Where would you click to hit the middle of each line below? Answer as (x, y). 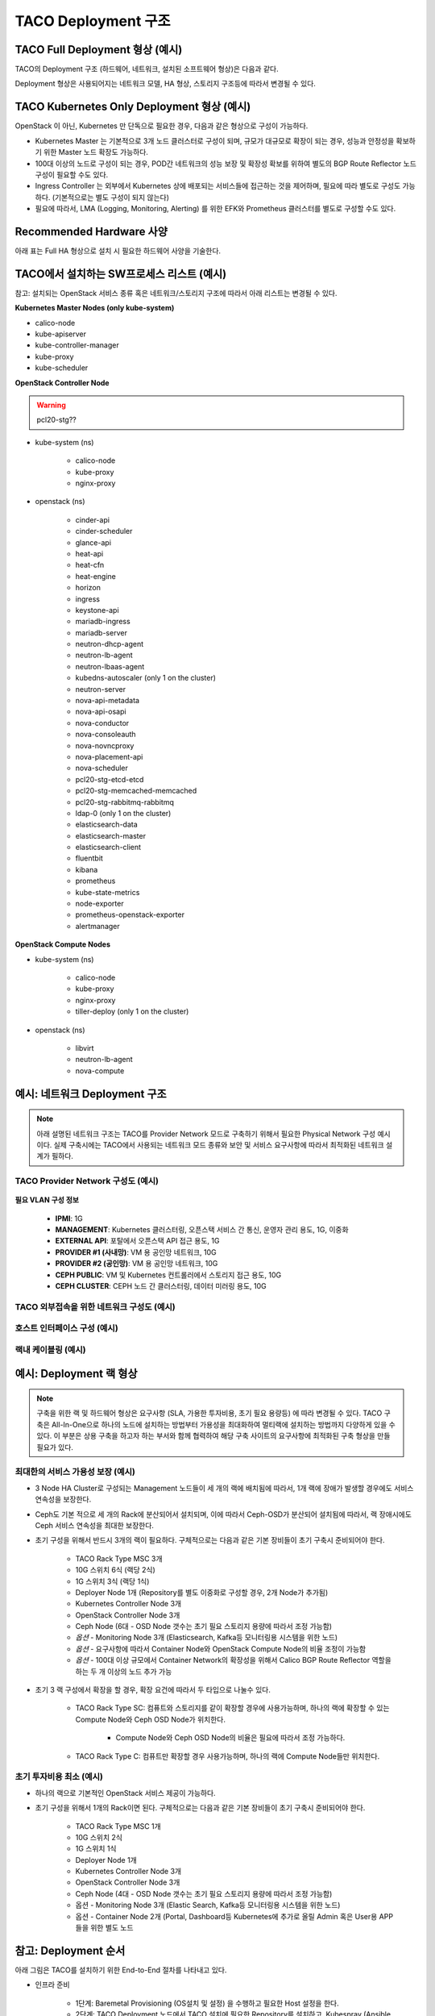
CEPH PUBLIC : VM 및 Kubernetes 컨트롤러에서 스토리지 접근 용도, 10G (168, 1275)
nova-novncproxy (105, 745)
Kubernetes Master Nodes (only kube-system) (95, 308)
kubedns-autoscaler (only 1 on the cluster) (146, 678)
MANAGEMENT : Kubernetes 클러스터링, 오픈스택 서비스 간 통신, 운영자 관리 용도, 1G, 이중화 (202, 1230)
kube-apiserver (61, 334)
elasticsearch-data (107, 825)
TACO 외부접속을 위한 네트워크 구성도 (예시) (95, 1306)
